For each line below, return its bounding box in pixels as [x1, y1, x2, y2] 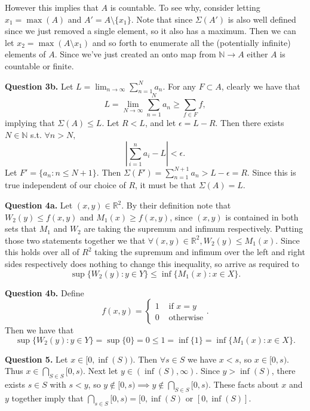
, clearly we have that [221, 79, 300, 92]
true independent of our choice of [5, 179, 126, 191]
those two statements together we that [5, 234, 146, 246]
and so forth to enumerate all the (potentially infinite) [92, 36, 291, 48]
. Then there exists [215, 116, 284, 129]
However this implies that [5, 1, 99, 13]
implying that [5, 116, 55, 129]
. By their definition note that [121, 199, 231, 211]
